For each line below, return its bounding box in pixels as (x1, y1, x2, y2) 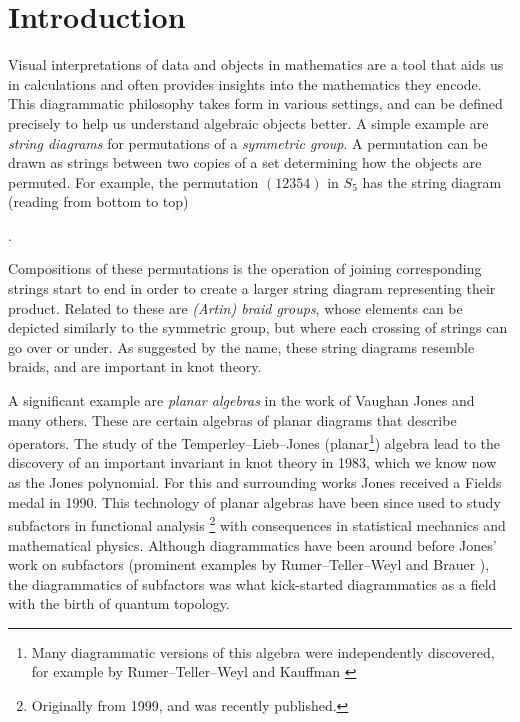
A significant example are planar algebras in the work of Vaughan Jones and (8, 390, 475, 411)
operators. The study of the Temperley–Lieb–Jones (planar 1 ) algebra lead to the (8, 430, 501, 453)
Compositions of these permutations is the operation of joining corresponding (8, 258, 482, 279)
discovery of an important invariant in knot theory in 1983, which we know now (8, 452, 497, 473)
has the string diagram (362, 171, 502, 192)
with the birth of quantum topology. (8, 593, 230, 614)
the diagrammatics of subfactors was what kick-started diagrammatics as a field (8, 573, 497, 594)
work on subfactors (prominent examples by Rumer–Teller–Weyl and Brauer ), (8, 554, 490, 575)
